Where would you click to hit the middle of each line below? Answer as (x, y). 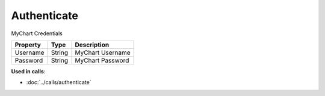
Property (28, 45)
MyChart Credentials (37, 33)
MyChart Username (103, 52)
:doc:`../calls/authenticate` (59, 82)
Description (92, 45)
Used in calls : (28, 71)
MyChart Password (102, 60)
